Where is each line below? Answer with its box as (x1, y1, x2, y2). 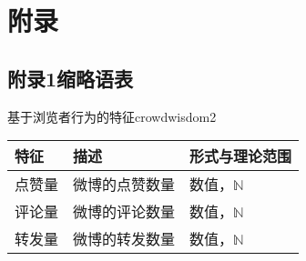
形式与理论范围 (189, 146, 292, 167)
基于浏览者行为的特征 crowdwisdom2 (7, 106, 217, 125)
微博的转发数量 (73, 228, 176, 250)
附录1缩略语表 (7, 64, 134, 92)
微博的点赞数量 (73, 174, 176, 196)
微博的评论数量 (73, 201, 176, 223)
